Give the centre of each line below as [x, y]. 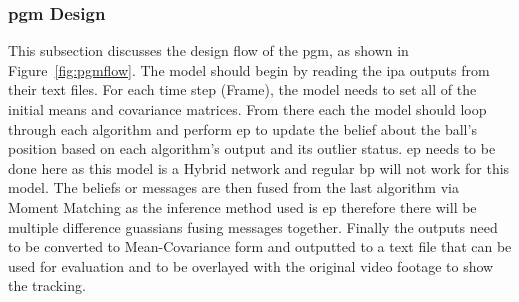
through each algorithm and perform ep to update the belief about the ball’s [242, 128]
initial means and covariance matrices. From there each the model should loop [247, 109]
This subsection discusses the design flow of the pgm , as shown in [208, 50]
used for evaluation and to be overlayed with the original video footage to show [251, 265]
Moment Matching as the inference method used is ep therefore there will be [242, 206]
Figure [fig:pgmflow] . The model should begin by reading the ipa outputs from [249, 69]
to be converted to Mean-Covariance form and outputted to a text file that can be [260, 246]
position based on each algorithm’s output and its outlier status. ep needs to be [252, 148]
